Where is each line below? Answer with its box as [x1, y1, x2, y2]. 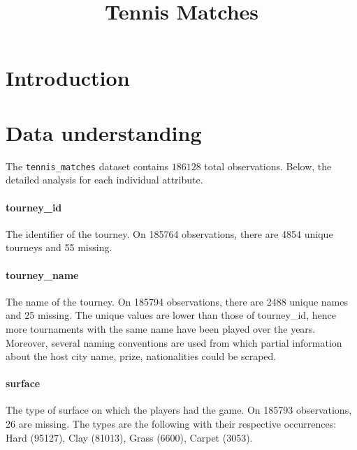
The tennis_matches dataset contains [6, 158, 168, 173]
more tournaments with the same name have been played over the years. [6, 321, 316, 336]
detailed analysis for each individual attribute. [6, 172, 203, 187]
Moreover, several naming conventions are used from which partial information [6, 335, 342, 350]
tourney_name [6, 267, 79, 282]
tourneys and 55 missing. [6, 240, 112, 255]
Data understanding [6, 118, 202, 147]
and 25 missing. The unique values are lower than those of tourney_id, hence [6, 308, 336, 322]
